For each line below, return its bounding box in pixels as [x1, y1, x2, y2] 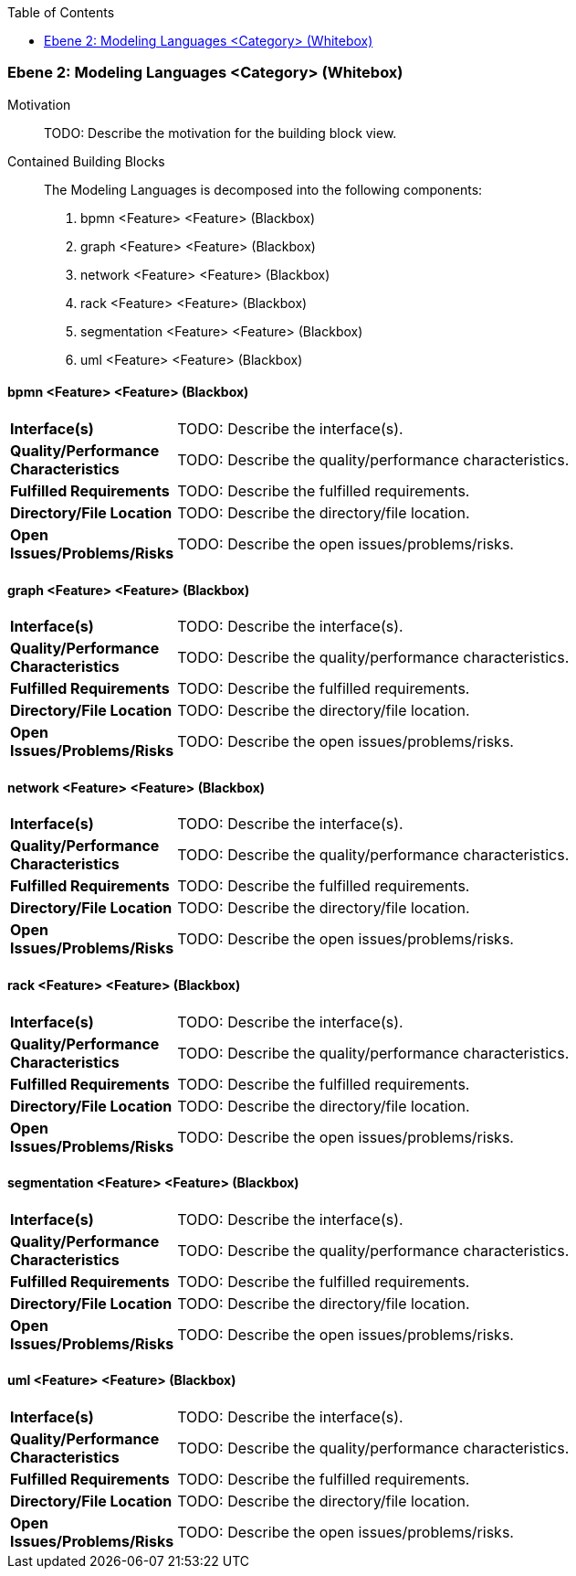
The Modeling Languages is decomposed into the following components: [44, 181, 483, 197]
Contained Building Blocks [7, 153, 165, 169]
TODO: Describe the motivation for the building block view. [44, 124, 397, 141]
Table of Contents [7, 5, 115, 20]
